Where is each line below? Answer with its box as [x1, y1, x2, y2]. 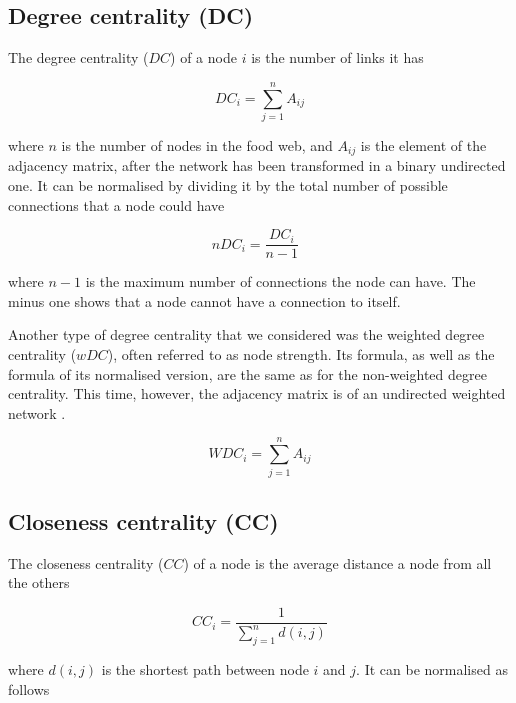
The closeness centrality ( [8, 552, 164, 573]
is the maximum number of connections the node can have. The [85, 271, 476, 292]
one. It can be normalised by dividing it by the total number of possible [8, 174, 448, 195]
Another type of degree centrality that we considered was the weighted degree [8, 324, 485, 345]
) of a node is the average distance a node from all [183, 552, 492, 573]
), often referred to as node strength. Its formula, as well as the [107, 344, 495, 364]
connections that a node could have [8, 194, 225, 215]
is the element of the [360, 134, 487, 155]
